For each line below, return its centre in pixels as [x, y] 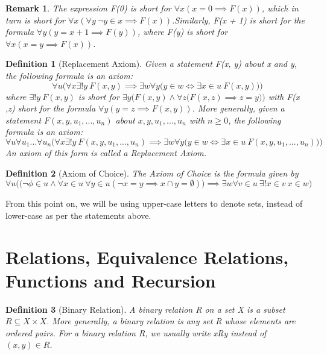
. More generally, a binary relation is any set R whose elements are [171, 321]
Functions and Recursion [111, 280]
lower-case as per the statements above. [78, 215]
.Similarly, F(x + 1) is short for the [238, 20]
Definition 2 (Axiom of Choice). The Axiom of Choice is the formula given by [152, 173]
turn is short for [35, 20]
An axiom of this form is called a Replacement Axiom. [106, 152]
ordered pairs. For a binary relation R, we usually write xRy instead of [136, 332]
